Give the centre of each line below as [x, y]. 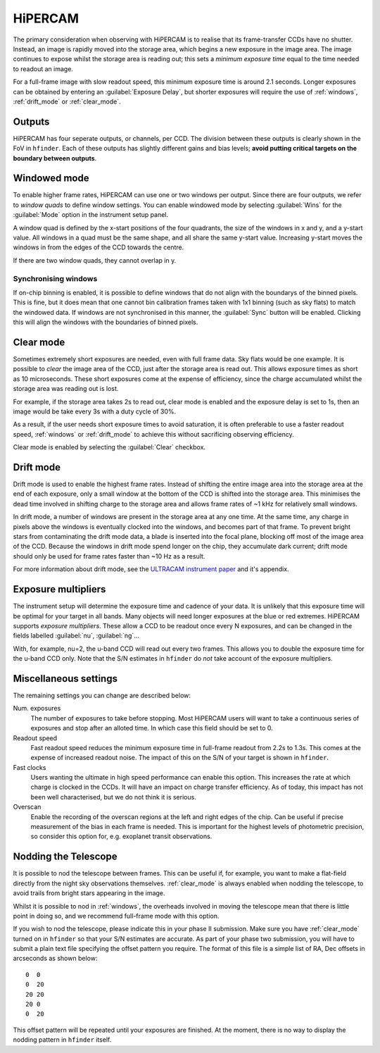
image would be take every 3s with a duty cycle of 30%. [95, 411]
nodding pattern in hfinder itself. [62, 1040]
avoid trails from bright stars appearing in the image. [89, 893]
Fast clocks [30, 767]
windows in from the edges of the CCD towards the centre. [99, 247]
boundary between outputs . [55, 158]
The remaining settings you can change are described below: [102, 695]
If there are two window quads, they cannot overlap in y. [95, 260]
